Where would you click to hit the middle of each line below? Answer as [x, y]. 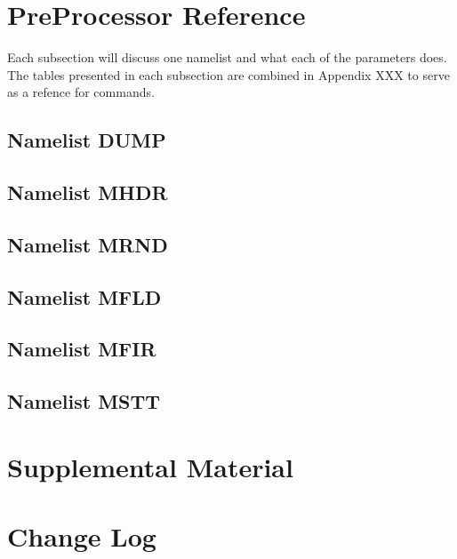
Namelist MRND [88, 244]
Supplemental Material [150, 466]
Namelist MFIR [82, 349]
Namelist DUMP [87, 140]
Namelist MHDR [88, 192]
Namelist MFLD [84, 296]
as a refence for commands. [81, 92]
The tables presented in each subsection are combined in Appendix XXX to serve [228, 74]
